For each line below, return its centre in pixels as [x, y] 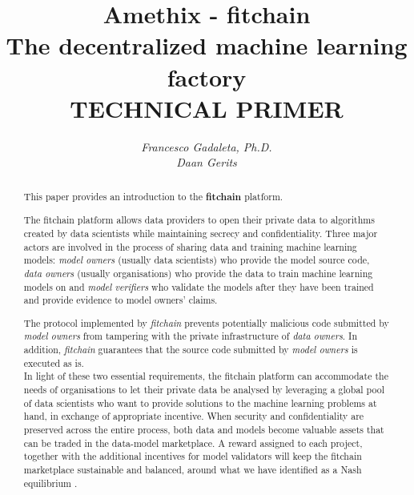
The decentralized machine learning [207, 45]
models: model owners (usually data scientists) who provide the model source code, [197, 260]
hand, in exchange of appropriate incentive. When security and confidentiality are [194, 416]
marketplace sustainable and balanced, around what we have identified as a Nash [193, 469]
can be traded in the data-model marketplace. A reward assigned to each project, [193, 443]
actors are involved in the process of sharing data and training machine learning [190, 246]
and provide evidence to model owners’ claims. [121, 300]
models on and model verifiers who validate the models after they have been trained [199, 286]
